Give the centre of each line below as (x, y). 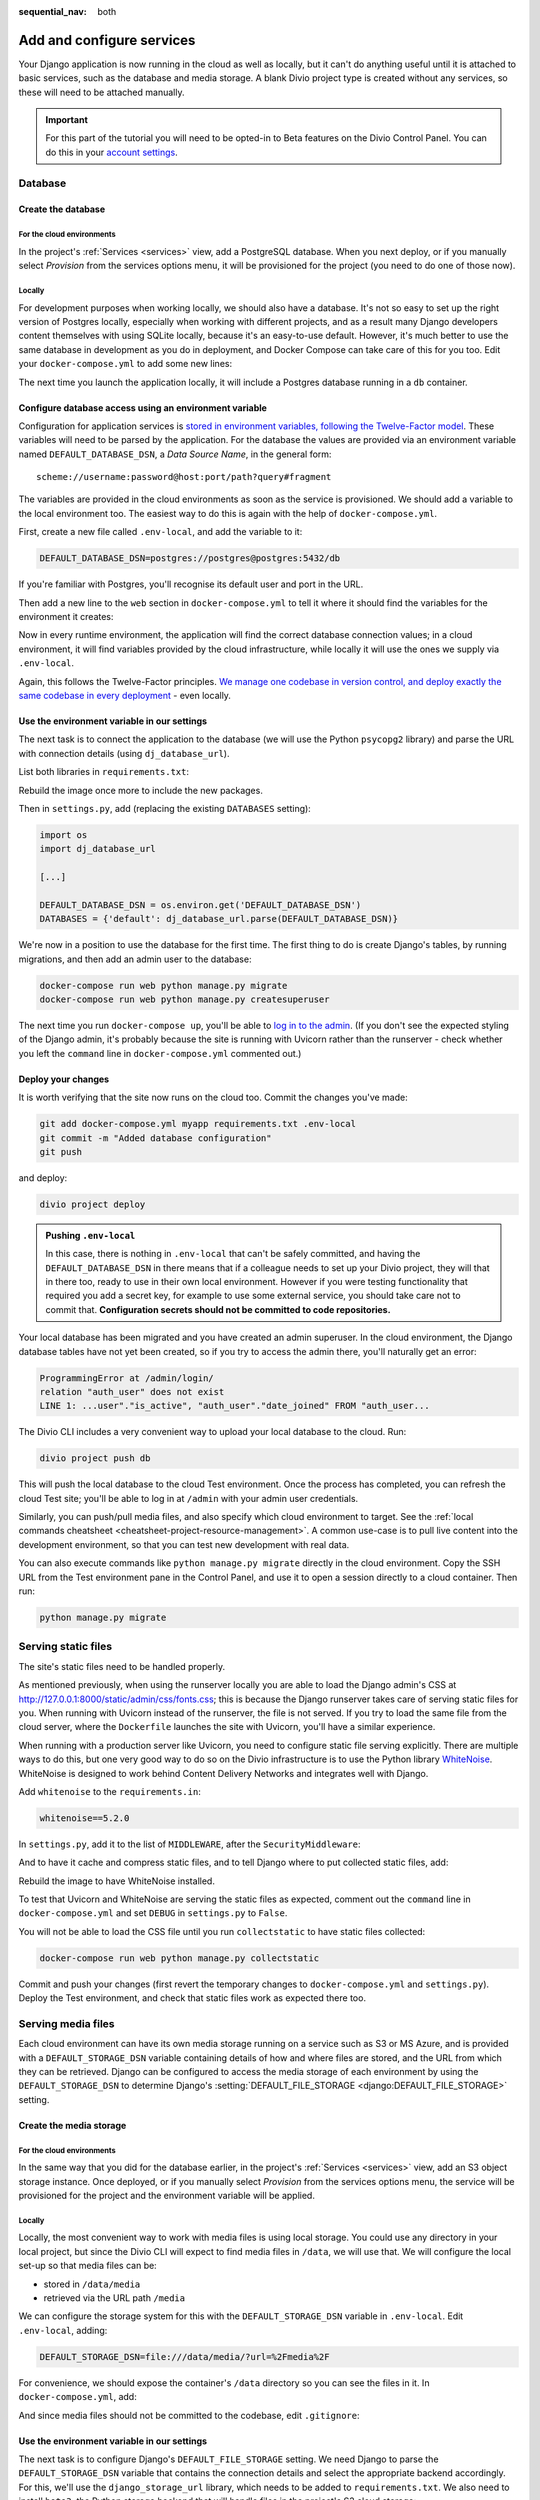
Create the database (62, 209)
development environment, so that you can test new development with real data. (184, 1544)
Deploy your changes (64, 1079)
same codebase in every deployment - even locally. (125, 695)
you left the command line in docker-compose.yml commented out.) (160, 1053)
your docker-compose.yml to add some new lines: (125, 364)
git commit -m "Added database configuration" (155, 1138)
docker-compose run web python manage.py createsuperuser (184, 999)
